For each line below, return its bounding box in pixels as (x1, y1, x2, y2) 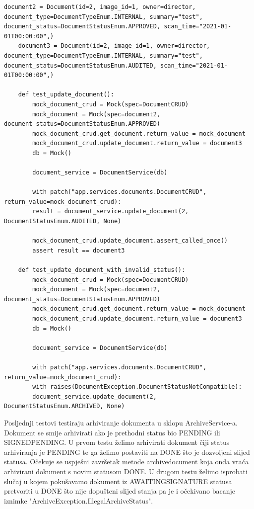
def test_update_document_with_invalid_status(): (18, 266, 186, 274)
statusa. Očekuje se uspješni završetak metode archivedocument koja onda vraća (4, 456, 249, 467)
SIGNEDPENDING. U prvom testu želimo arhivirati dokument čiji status (4, 437, 230, 447)
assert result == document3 (32, 247, 125, 254)
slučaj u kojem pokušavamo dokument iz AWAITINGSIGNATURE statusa (4, 476, 232, 486)
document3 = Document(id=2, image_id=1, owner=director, (18, 42, 210, 50)
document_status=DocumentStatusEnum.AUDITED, (4, 62, 157, 69)
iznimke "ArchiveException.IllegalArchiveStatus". (4, 495, 153, 506)
